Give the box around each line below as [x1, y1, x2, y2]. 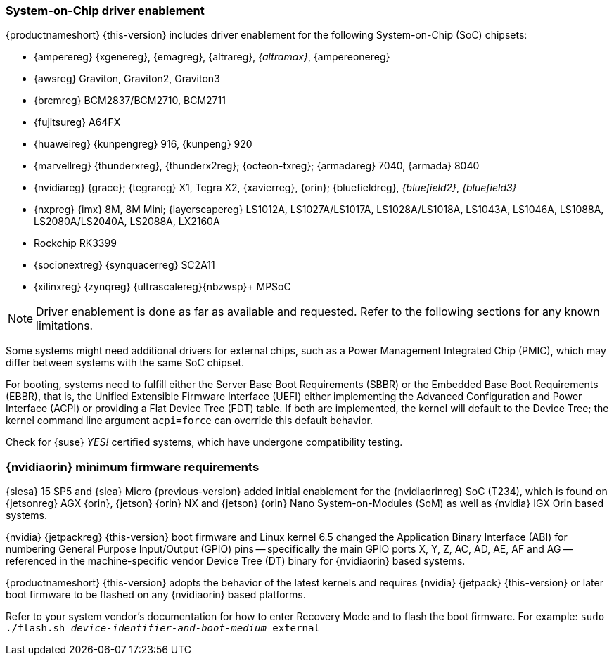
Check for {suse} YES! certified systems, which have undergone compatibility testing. [6, 436, 403, 449]
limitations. [36, 319, 94, 333]
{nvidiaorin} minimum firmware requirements [6, 459, 260, 474]
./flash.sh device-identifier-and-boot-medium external [6, 622, 320, 634]
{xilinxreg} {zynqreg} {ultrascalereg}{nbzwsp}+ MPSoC [34, 281, 291, 293]
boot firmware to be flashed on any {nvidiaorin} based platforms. [6, 589, 306, 601]
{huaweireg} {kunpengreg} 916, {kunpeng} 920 [34, 138, 252, 150]
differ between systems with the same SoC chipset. [6, 357, 245, 369]
